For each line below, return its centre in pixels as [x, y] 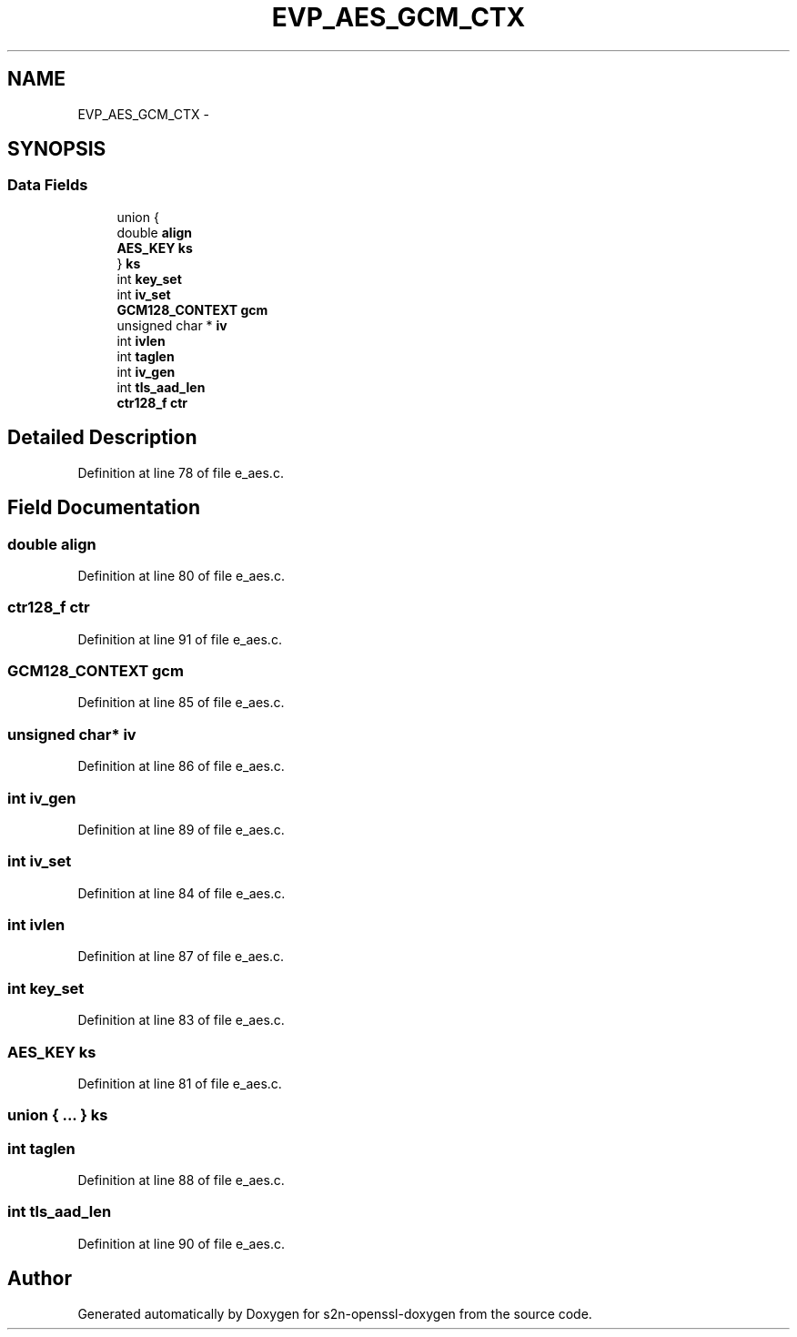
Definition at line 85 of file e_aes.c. [181, 703]
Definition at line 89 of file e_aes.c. [181, 829]
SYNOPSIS [57, 149]
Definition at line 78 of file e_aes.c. [181, 472]
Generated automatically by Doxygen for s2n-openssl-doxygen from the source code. [335, 1313]
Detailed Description [102, 438]
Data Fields [48, 185]
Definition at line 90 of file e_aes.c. [182, 1243]
